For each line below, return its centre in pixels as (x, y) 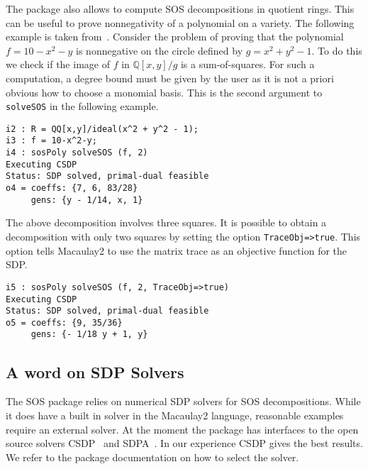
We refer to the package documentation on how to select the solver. (152, 457)
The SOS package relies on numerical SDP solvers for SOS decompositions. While (183, 401)
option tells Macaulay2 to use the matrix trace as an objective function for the (177, 250)
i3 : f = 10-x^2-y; (51, 141)
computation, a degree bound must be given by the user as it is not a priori (170, 78)
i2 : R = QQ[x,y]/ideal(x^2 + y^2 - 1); (102, 129)
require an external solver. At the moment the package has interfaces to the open (182, 429)
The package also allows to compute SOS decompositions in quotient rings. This (180, 9)
